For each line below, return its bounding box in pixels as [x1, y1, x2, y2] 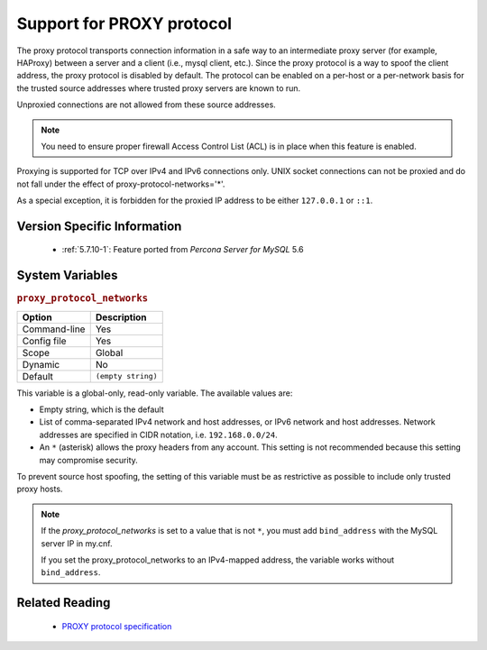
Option [22, 311, 53, 324]
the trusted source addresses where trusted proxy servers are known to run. [16, 82, 301, 94]
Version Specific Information [16, 218, 182, 233]
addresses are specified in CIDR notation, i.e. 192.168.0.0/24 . [39, 429, 279, 440]
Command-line [22, 323, 86, 335]
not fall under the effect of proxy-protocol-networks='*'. [16, 179, 225, 189]
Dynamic [22, 358, 60, 371]
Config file [22, 334, 67, 347]
